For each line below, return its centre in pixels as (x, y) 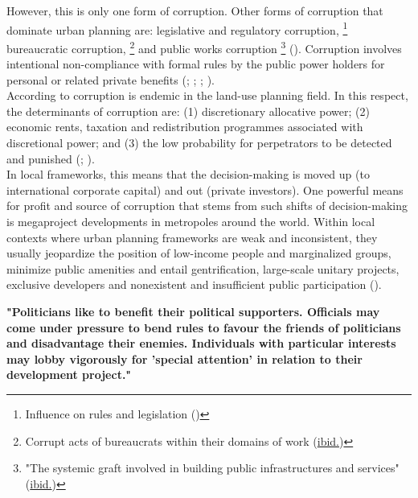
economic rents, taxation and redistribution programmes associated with (185, 127)
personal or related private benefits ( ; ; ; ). (111, 79)
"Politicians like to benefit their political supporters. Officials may (193, 311)
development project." (69, 375)
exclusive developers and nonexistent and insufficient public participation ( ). (194, 284)
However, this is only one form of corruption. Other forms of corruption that (195, 10)
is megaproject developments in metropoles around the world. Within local (191, 222)
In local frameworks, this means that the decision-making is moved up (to (188, 174)
